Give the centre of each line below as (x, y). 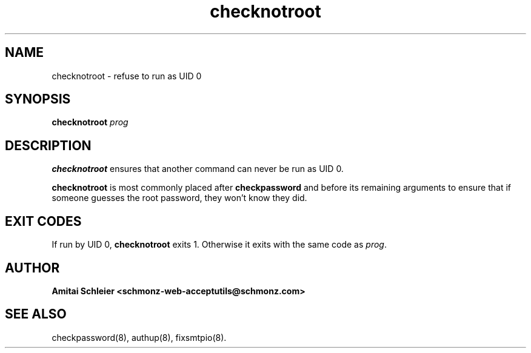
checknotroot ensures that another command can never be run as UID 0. (198, 169)
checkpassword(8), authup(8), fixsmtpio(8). (139, 337)
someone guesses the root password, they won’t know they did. (179, 198)
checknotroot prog (90, 122)
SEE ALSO (36, 314)
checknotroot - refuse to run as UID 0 (127, 76)
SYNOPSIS (38, 99)
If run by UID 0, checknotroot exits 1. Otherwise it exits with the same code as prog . (219, 245)
